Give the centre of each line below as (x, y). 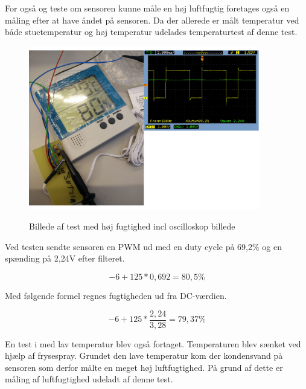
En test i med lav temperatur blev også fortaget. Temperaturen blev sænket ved (153, 343)
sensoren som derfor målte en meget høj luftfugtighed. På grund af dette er (144, 367)
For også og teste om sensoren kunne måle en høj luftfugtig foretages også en (147, 8)
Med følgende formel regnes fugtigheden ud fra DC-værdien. (116, 295)
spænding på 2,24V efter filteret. (65, 258)
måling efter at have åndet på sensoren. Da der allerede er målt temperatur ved (152, 20)
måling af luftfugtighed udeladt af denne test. (89, 379)
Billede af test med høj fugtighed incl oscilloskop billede (132, 226)
